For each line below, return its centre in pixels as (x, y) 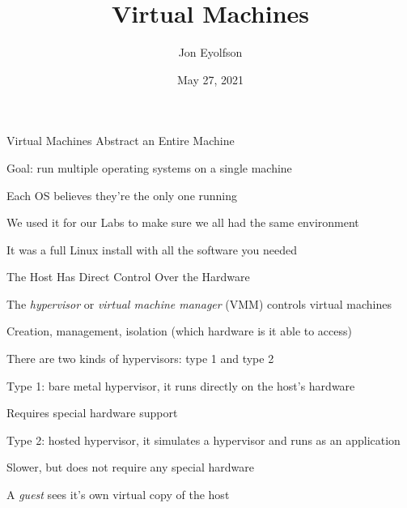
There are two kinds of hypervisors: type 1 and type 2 (140, 359)
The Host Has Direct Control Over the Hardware (128, 277)
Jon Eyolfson (210, 52)
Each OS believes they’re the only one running (122, 195)
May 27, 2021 (210, 79)
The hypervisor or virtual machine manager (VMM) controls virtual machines (199, 303)
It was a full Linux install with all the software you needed (152, 249)
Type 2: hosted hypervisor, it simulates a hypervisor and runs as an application (203, 440)
